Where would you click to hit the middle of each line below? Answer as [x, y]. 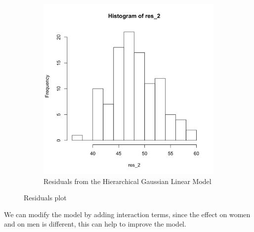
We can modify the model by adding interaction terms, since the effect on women [127, 214]
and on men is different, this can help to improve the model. [95, 224]
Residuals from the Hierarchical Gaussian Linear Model [127, 181]
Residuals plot [45, 198]
